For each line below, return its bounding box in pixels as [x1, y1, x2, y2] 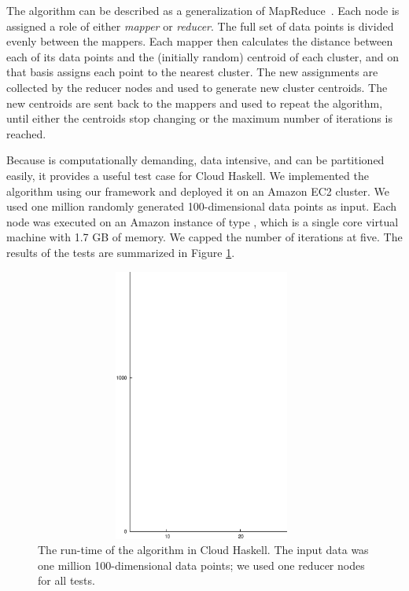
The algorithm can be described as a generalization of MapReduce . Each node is [6, 2, 400, 18]
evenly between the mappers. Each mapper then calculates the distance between [6, 33, 393, 50]
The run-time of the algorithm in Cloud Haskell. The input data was [38, 541, 369, 558]
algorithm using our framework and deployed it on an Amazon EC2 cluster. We [6, 182, 390, 199]
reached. [6, 125, 46, 141]
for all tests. [38, 572, 95, 589]
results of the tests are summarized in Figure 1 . [6, 244, 235, 260]
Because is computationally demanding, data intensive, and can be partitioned [6, 152, 385, 168]
